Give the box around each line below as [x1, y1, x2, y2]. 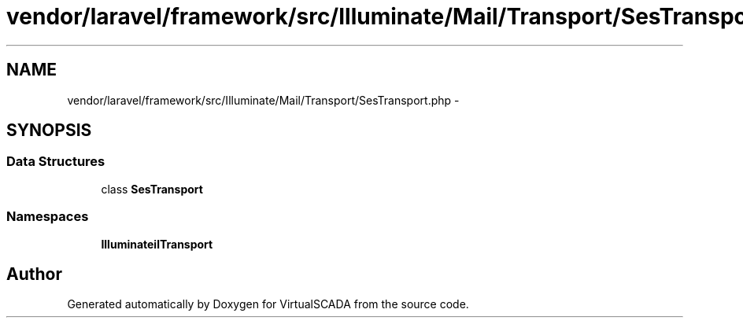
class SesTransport [101, 182, 203, 196]
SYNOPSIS [6, 120, 92, 141]
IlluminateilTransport [101, 237, 213, 251]
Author [6, 263, 62, 284]
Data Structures [6, 153, 105, 170]
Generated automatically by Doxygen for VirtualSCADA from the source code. [67, 297, 469, 311]
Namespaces [6, 208, 89, 225]
